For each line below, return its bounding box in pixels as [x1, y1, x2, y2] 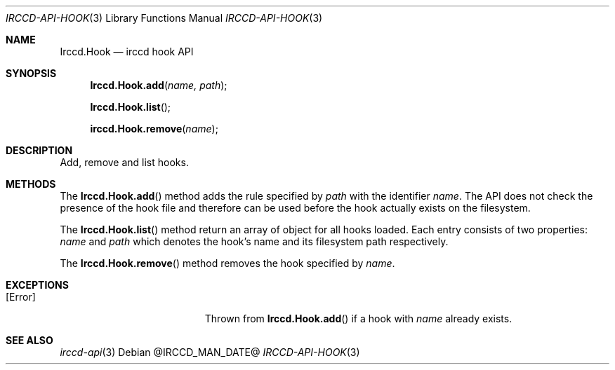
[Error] [6, 291, 36, 303]
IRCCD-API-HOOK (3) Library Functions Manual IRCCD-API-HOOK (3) [6, 12, 323, 24]
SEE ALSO [6, 334, 53, 346]
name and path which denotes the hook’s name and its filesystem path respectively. [60, 235, 449, 247]
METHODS [6, 178, 56, 190]
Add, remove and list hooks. [60, 156, 189, 168]
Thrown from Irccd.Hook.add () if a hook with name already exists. [204, 313, 512, 324]
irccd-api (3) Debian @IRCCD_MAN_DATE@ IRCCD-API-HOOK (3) [60, 346, 360, 358]
